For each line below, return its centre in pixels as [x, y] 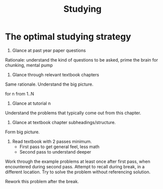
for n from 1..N [20, 94]
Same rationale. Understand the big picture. [49, 84]
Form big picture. [23, 132]
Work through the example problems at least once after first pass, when [78, 161]
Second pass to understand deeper [55, 152]
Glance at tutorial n [31, 103]
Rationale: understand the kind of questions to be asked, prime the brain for [81, 60]
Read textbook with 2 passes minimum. [52, 141]
